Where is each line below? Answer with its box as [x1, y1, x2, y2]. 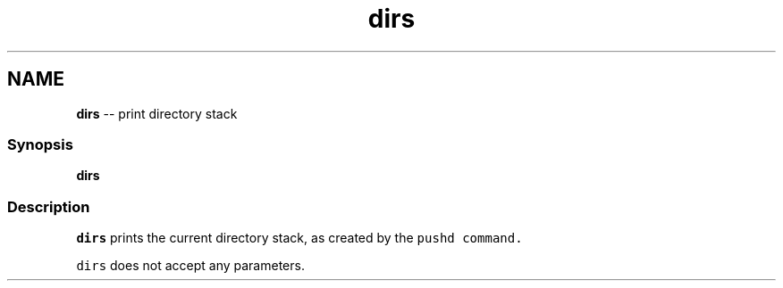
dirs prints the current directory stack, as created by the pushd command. [76, 230, 523, 246]
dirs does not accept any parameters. [76, 258, 305, 274]
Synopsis [7, 135, 73, 153]
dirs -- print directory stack [76, 105, 238, 121]
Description [7, 197, 90, 216]
